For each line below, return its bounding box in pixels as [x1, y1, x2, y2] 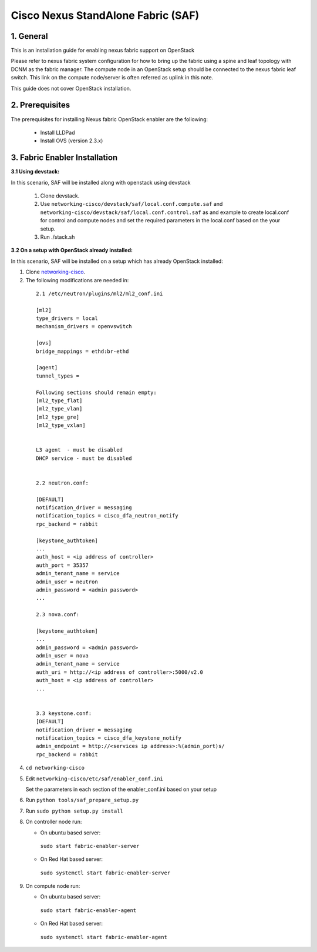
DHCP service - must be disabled [36, 455, 132, 462]
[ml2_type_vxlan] [36, 422, 86, 429]
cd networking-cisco [25, 764, 85, 771]
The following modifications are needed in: [25, 276, 129, 283]
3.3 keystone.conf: [36, 710, 92, 717]
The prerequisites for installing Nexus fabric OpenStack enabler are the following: [11, 115, 208, 123]
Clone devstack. [40, 192, 80, 199]
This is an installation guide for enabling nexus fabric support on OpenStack [11, 47, 195, 54]
